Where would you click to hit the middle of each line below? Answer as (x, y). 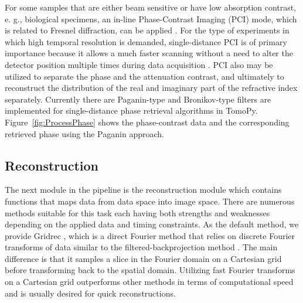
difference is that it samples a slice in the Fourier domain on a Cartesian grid (143, 258)
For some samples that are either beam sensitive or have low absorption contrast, (151, 7)
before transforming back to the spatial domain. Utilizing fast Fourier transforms (150, 270)
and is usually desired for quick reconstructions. (90, 293)
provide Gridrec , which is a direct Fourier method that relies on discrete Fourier (150, 235)
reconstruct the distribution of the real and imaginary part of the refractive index (151, 88)
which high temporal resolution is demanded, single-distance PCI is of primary (146, 41)
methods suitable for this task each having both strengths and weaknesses (137, 212)
